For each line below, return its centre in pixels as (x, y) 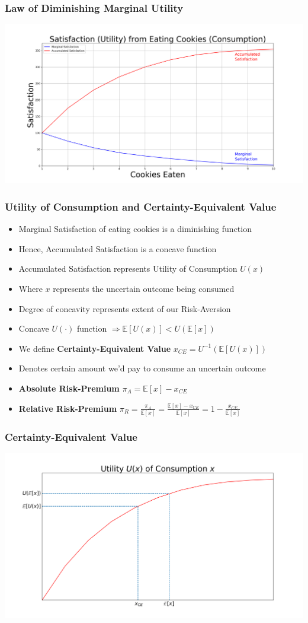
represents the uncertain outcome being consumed (144, 289)
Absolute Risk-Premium (69, 388)
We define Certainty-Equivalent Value (95, 348)
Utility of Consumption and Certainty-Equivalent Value (141, 206)
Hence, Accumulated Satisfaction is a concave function (118, 248)
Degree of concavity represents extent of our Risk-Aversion (125, 308)
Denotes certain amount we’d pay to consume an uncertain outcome (142, 368)
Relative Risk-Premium (68, 408)
